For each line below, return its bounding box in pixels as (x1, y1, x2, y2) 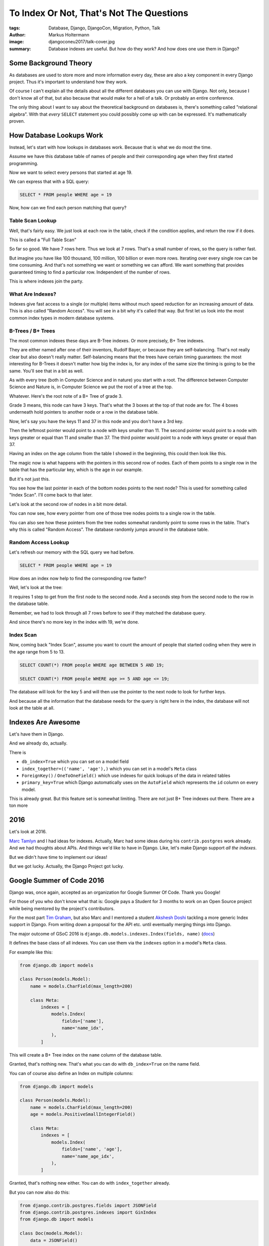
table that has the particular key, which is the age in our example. (9, 467, 143, 473)
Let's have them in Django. (9, 731, 64, 737)
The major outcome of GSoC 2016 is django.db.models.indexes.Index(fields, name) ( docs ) (9, 931, 215, 936)
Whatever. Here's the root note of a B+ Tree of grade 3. (9, 393, 123, 399)
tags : (9, 25, 20, 31)
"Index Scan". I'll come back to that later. (9, 492, 93, 498)
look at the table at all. (9, 705, 55, 711)
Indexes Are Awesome (9, 718, 81, 726)
